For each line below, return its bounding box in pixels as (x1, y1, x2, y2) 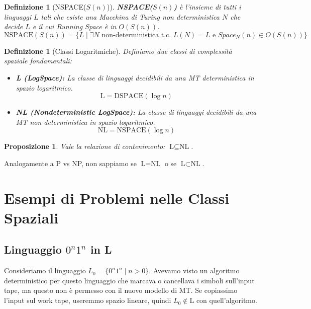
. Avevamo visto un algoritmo (149, 265, 240, 276)
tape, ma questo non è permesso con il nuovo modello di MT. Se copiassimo (4, 285, 238, 295)
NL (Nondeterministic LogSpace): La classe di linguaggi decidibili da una (16, 107, 257, 117)
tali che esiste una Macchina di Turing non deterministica (41, 11, 220, 22)
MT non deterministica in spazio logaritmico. (16, 116, 155, 127)
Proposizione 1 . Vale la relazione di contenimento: (4, 141, 165, 151)
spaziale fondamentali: (4, 55, 72, 66)
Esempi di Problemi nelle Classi (4, 187, 230, 208)
